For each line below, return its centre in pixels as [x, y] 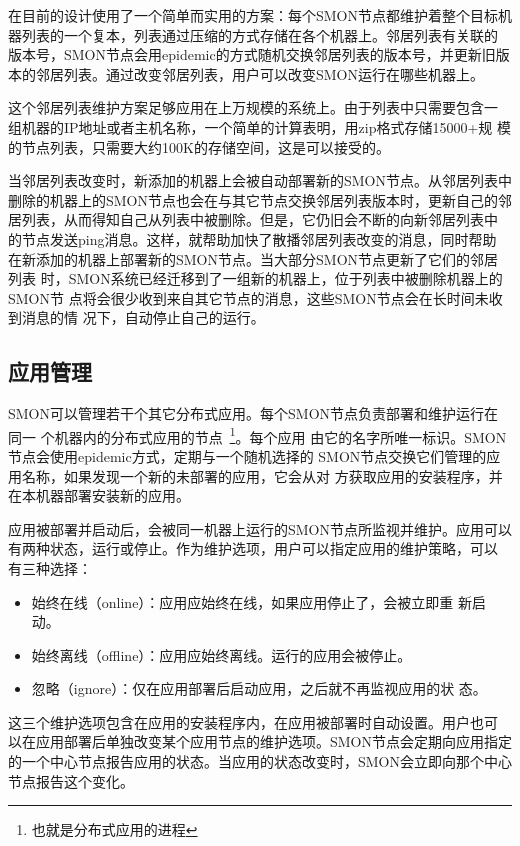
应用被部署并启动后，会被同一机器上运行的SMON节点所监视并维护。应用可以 [260, 528]
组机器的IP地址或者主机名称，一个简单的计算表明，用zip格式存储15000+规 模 [260, 126]
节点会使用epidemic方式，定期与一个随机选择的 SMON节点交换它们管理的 [247, 455]
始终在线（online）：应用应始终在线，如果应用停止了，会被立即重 [242, 601]
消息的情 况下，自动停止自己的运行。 [143, 317]
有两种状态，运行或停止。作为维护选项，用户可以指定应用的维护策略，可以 [253, 548]
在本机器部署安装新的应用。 [99, 495]
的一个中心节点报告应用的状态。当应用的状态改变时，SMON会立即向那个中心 [260, 761]
